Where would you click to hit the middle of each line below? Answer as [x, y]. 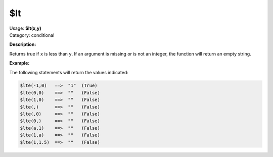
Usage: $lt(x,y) [25, 28]
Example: [19, 63]
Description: [23, 44]
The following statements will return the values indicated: [69, 72]
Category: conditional [32, 35]
